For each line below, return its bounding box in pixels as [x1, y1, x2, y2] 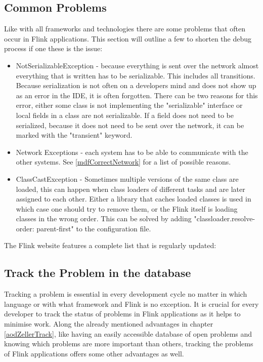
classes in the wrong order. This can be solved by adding [16, 213, 192, 224]
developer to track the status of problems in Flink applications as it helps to [4, 308, 241, 319]
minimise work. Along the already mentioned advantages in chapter [4, 318, 213, 329]
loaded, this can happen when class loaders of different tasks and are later [16, 183, 245, 194]
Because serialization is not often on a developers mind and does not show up [16, 80, 256, 91]
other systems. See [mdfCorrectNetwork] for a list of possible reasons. [16, 156, 231, 167]
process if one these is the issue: [4, 43, 103, 54]
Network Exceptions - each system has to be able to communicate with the [16, 146, 248, 157]
